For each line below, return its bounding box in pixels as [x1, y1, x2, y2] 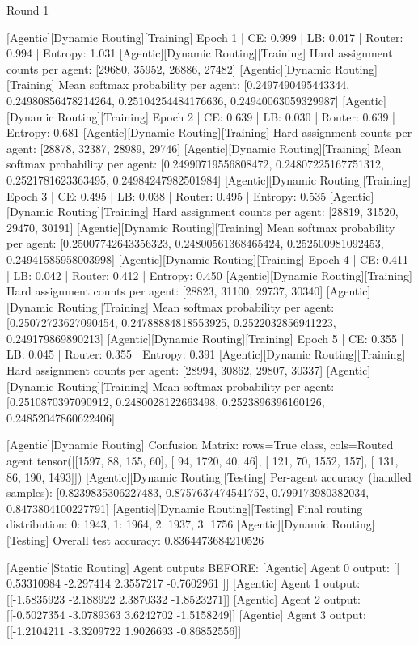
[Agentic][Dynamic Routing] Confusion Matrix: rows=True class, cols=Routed [6, 436, 394, 453]
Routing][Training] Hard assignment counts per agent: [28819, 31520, [57, 203, 399, 220]
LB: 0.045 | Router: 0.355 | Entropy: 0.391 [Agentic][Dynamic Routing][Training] [6, 346, 406, 363]
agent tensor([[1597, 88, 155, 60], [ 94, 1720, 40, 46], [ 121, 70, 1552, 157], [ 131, [6, 452, 399, 469]
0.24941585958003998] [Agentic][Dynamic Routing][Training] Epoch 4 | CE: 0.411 [6, 250, 409, 267]
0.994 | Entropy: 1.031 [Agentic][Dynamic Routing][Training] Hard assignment [6, 45, 393, 62]
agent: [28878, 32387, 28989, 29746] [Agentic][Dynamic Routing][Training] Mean [6, 139, 402, 156]
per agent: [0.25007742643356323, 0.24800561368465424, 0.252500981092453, [6, 235, 384, 252]
